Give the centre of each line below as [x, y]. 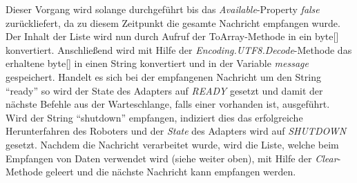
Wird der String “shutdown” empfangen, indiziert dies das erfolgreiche [154, 117]
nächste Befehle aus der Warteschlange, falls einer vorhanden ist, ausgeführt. [168, 104]
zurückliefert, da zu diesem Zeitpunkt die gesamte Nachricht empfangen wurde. [173, 22]
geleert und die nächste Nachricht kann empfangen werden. [171, 172]
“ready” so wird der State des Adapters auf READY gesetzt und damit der [164, 90]
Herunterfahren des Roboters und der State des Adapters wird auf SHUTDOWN [176, 131]
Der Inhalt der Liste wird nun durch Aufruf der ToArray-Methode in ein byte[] [172, 36]
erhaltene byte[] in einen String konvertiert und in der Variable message [157, 63]
